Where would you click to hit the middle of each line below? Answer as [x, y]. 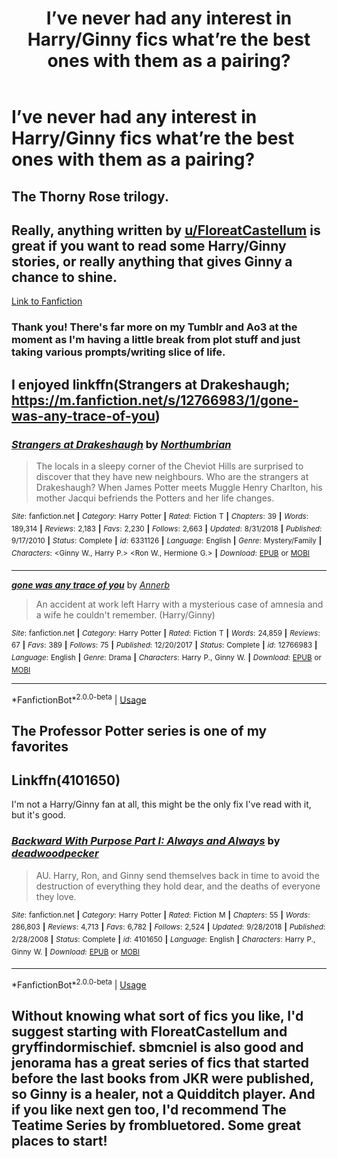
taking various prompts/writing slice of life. [118, 352]
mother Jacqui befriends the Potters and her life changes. [155, 498]
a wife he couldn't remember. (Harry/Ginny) [125, 614]
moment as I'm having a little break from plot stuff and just [156, 340]
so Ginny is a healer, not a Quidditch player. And [163, 1094]
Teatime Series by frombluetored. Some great [156, 1125]
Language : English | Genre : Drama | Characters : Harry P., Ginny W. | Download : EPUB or [166, 657]
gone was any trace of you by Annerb [91, 584]
